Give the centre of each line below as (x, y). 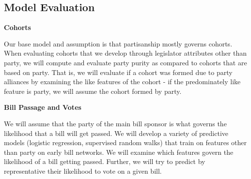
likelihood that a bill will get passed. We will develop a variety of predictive (116, 133)
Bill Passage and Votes (43, 107)
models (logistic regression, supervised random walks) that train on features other (125, 142)
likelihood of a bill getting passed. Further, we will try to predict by (105, 161)
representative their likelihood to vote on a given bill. (83, 171)
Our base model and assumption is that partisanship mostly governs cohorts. (118, 43)
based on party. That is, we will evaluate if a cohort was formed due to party (118, 72)
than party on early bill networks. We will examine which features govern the (119, 152)
